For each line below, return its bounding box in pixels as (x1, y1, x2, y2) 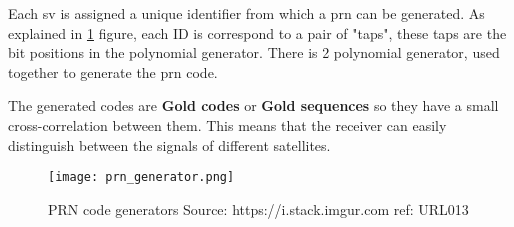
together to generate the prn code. (8, 61, 218, 82)
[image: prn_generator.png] (48, 170, 235, 185)
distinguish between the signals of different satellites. (8, 134, 331, 155)
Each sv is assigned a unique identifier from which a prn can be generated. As (8, 3, 485, 23)
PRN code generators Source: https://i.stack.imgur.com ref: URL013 (48, 198, 469, 219)
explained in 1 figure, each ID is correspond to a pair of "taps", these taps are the (8, 22, 507, 43)
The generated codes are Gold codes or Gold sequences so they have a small (8, 95, 499, 116)
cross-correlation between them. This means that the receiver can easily (8, 114, 447, 135)
